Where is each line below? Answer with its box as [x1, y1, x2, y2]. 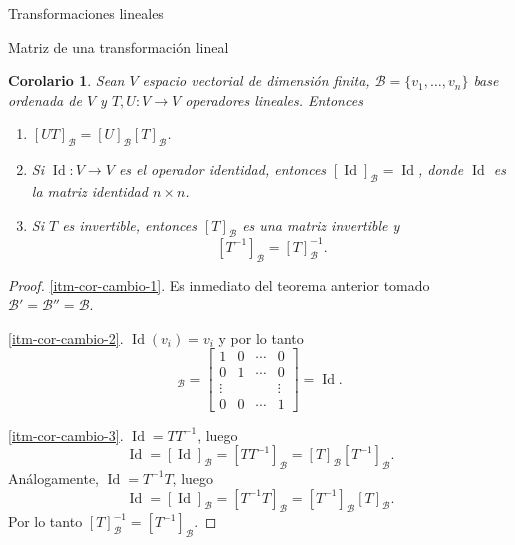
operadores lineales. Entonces [185, 89, 363, 110]
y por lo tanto [218, 327, 304, 348]
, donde [418, 159, 464, 180]
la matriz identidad [31, 180, 148, 201]
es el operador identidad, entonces [118, 159, 327, 180]
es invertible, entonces [62, 214, 197, 235]
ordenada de [8, 89, 82, 110]
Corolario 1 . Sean [8, 70, 125, 91]
